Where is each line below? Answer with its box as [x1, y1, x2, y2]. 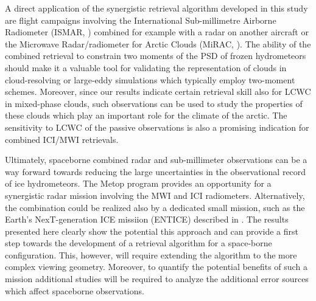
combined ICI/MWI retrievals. [5, 133, 119, 145]
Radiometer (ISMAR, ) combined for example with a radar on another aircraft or [5, 26, 309, 38]
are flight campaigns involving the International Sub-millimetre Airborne [5, 13, 276, 26]
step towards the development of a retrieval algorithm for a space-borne [5, 237, 272, 249]
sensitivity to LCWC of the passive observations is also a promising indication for [5, 120, 309, 133]
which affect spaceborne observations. [5, 284, 144, 297]
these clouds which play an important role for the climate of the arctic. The [5, 109, 287, 122]
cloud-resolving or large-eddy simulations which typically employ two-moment [5, 73, 295, 86]
